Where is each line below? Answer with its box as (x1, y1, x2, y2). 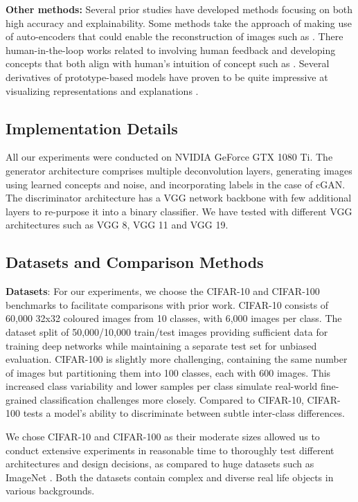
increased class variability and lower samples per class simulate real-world (6, 379, 318, 393)
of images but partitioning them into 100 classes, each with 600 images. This (6, 365, 331, 379)
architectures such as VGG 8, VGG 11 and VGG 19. (6, 217, 229, 232)
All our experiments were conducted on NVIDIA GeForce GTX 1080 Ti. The (6, 150, 333, 164)
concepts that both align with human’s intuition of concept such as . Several (6, 56, 330, 71)
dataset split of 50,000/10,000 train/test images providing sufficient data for (6, 324, 328, 339)
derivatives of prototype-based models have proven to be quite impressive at (6, 69, 328, 84)
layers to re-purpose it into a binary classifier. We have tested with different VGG (6, 204, 352, 218)
